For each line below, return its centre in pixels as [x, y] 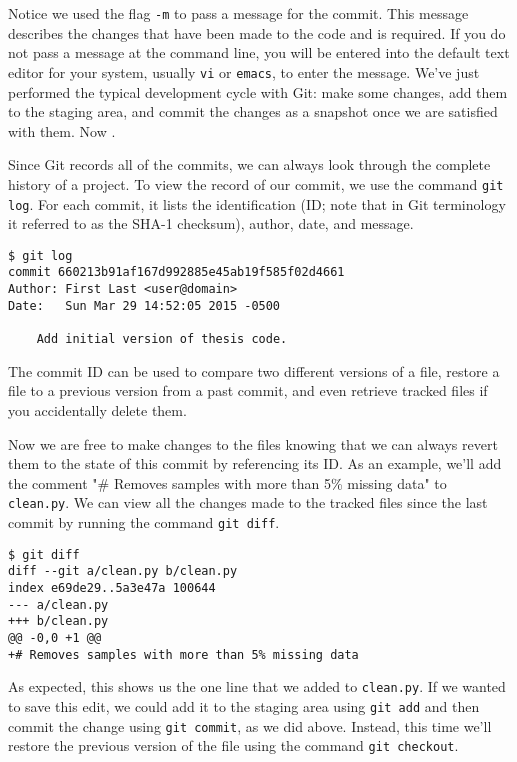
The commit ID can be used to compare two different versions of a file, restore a [254, 370]
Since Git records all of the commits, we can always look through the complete [249, 164]
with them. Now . [62, 130]
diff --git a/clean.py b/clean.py [123, 571]
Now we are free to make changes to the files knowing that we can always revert [253, 443]
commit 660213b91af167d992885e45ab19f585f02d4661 [176, 272]
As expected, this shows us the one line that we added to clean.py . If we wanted [257, 686]
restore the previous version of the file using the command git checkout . [233, 745]
